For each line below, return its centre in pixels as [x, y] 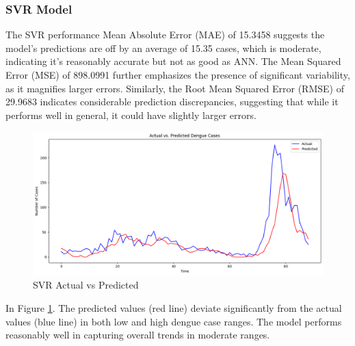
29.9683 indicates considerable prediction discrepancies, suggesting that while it [172, 102]
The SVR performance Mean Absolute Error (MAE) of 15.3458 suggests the [165, 35]
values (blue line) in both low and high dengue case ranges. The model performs [174, 321]
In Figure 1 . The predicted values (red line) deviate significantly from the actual [174, 307]
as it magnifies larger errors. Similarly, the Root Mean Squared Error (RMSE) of [175, 88]
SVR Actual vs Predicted [86, 285]
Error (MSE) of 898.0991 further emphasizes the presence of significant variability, [178, 75]
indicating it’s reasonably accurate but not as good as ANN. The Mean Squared [173, 61]
